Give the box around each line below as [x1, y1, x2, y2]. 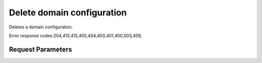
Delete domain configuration [9, 7, 127, 18]
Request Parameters [9, 45, 72, 53]
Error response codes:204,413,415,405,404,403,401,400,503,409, [9, 33, 142, 38]
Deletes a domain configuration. [9, 24, 73, 30]
